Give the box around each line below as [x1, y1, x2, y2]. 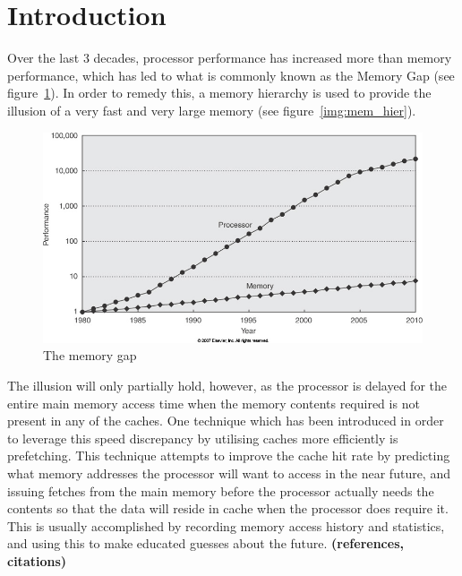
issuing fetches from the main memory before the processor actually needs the [7, 481, 434, 500]
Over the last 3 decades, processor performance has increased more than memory [7, 48, 452, 67]
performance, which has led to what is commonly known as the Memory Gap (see [7, 65, 455, 84]
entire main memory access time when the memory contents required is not [7, 393, 420, 412]
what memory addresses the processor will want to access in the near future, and [7, 463, 450, 482]
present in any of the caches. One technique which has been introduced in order [7, 411, 444, 430]
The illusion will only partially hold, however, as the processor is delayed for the [7, 376, 447, 394]
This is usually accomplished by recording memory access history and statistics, [7, 516, 445, 535]
